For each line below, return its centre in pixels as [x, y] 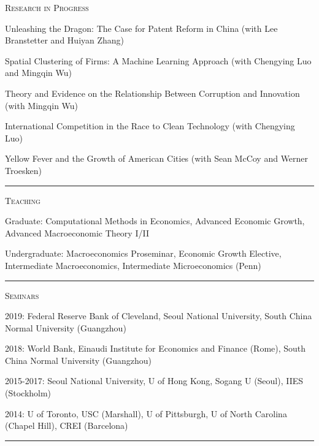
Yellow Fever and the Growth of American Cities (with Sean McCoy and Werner [157, 158]
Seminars [22, 295]
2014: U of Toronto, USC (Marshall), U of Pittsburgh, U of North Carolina [146, 413]
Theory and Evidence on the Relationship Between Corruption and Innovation [152, 93]
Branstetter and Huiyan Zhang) [65, 40]
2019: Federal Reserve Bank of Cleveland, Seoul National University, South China [159, 316]
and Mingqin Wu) [38, 73]
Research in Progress [47, 7]
